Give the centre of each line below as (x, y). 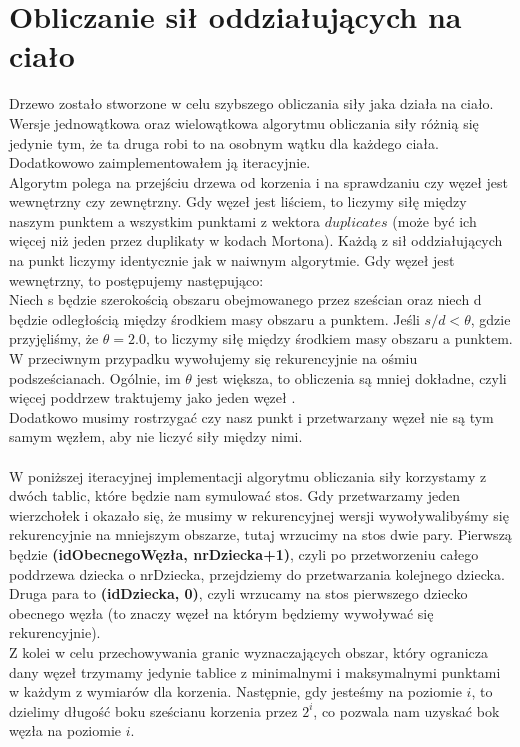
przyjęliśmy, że (54, 338)
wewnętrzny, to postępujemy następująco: (136, 279)
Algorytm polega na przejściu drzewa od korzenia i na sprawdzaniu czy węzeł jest (258, 181)
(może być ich (434, 220)
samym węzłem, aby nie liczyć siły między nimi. (156, 436)
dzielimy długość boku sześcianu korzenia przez (153, 710)
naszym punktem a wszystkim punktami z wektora (164, 220)
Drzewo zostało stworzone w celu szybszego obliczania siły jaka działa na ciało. (251, 103)
